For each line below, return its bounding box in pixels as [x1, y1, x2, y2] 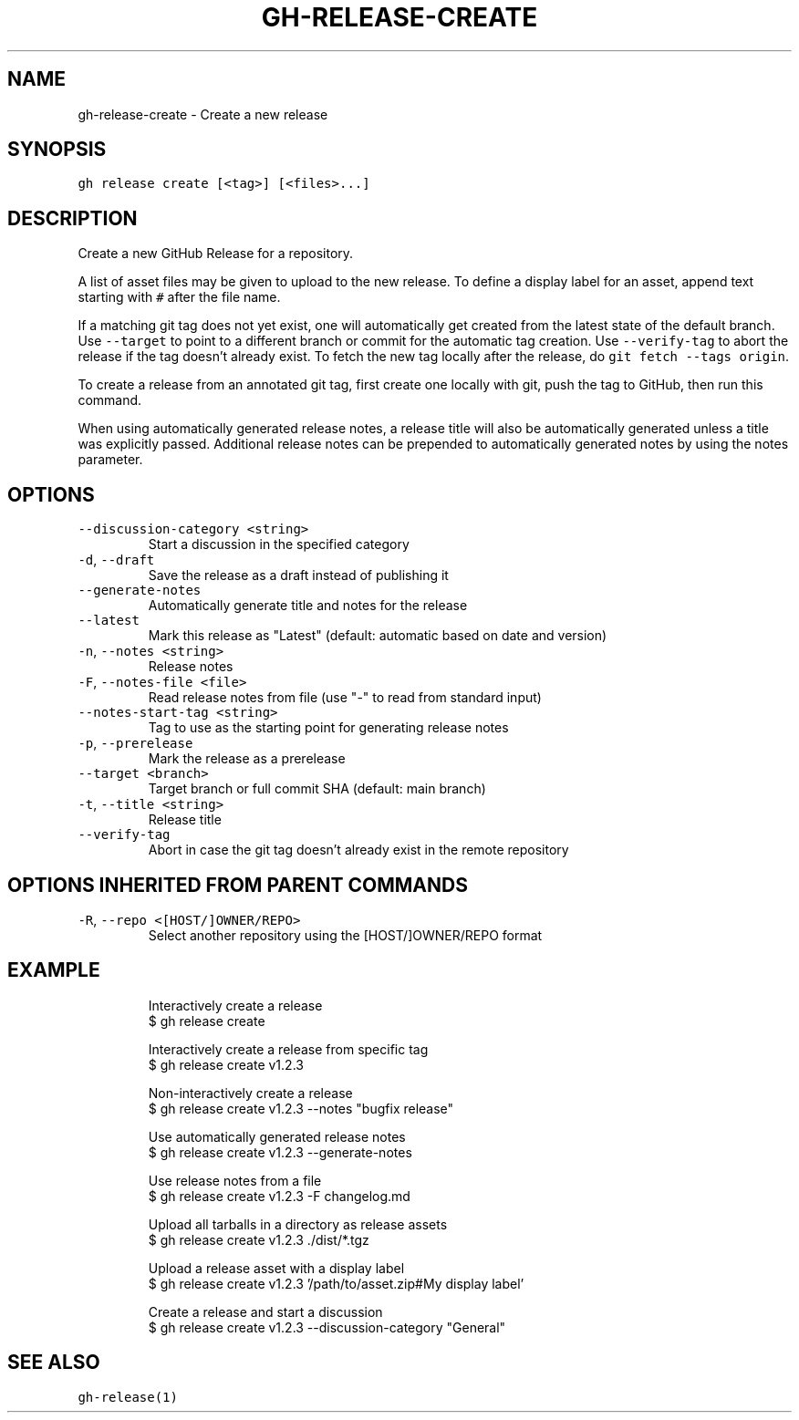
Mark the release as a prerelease [148, 751, 346, 767]
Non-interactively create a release [148, 1084, 353, 1101]
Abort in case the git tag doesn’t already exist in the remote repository [148, 842, 569, 858]
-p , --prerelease [78, 735, 193, 751]
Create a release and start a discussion [148, 1303, 383, 1320]
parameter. [78, 451, 143, 468]
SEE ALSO [7, 1351, 100, 1374]
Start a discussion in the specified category [148, 536, 410, 553]
